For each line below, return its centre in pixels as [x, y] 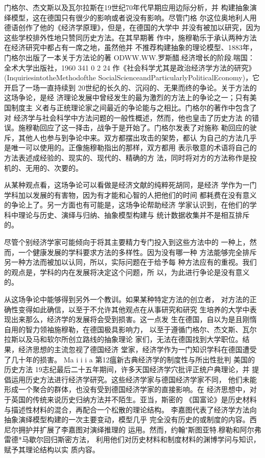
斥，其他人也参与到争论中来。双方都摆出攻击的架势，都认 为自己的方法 [123, 137]
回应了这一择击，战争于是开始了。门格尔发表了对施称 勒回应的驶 [148, 128]
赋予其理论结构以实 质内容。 [52, 449]
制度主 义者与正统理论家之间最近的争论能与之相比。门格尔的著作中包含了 [134, 107]
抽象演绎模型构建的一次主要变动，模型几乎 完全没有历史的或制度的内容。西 [130, 419]
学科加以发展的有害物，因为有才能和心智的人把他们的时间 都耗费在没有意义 [130, 194]
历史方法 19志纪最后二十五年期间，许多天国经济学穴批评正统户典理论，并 [127, 369]
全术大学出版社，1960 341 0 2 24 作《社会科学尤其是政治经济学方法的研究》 [130, 67]
